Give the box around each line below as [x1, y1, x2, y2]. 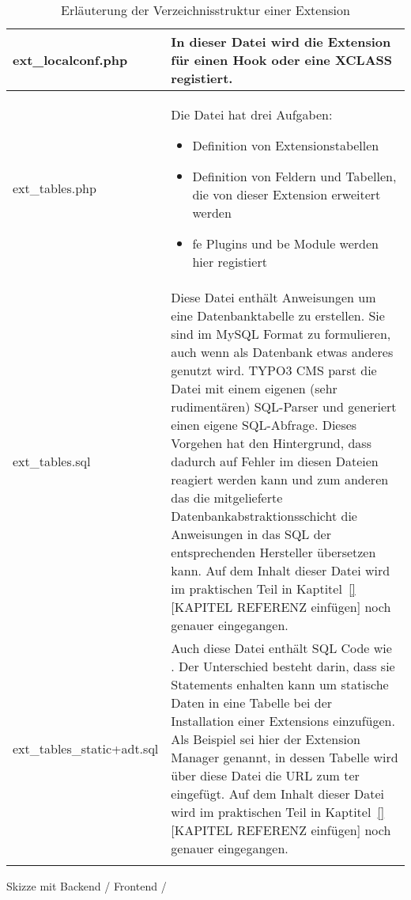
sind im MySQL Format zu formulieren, [171, 325, 391, 343]
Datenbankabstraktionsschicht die [171, 507, 357, 525]
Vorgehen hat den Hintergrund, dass [171, 434, 371, 452]
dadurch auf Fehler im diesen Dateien [171, 452, 379, 470]
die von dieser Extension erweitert [192, 185, 381, 203]
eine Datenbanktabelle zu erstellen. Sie [171, 306, 385, 325]
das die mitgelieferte [171, 488, 283, 507]
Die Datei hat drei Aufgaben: [171, 105, 333, 123]
